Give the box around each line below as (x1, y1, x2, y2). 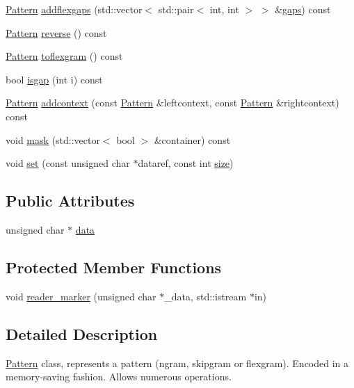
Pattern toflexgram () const (6, 49, 123, 63)
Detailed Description (6, 323, 158, 344)
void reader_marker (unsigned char (6, 289, 156, 303)
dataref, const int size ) (138, 156, 234, 170)
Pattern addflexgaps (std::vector (6, 2, 143, 16)
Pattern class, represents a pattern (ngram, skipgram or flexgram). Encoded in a (6, 355, 349, 370)
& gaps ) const (275, 2, 331, 16)
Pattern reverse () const (6, 25, 107, 40)
